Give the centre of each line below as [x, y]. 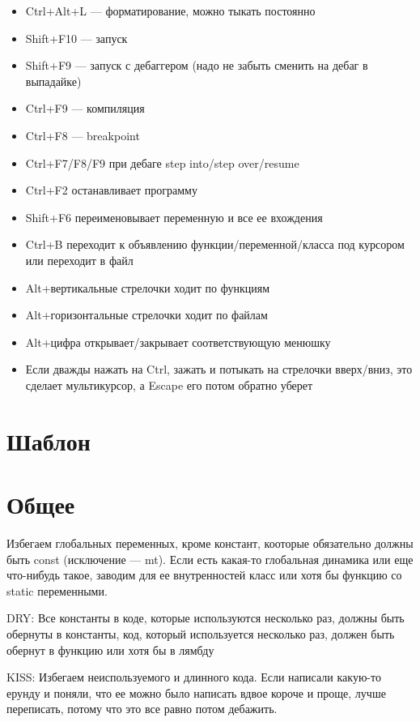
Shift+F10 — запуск [76, 38]
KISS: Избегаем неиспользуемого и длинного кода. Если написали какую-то [194, 677]
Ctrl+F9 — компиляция [85, 108]
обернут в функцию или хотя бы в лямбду [110, 649]
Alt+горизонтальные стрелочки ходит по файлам [146, 315]
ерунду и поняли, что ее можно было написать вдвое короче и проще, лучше [196, 692]
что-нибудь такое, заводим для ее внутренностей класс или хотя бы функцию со [204, 575]
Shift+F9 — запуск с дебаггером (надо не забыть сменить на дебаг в [197, 65]
